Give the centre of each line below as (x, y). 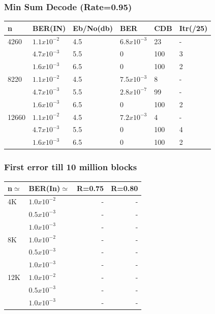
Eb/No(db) (93, 28)
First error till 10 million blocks (71, 167)
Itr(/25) (193, 28)
